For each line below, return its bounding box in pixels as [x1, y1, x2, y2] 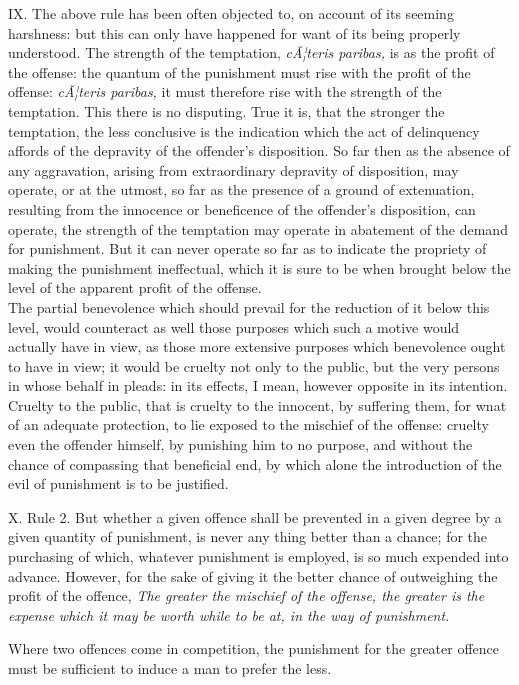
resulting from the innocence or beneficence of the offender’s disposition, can [8, 198, 476, 219]
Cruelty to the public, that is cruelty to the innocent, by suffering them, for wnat [8, 394, 507, 415]
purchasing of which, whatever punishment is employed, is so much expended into [8, 546, 509, 567]
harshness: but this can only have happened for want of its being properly [8, 22, 461, 43]
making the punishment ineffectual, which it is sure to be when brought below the [8, 257, 511, 278]
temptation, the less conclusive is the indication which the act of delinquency [8, 120, 480, 141]
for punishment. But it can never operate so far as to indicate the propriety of [8, 238, 487, 259]
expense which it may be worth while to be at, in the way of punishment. [8, 604, 450, 625]
